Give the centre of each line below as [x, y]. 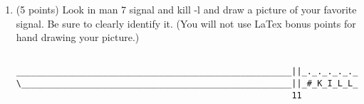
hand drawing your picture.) [78, 37]
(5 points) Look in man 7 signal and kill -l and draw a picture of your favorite [186, 9]
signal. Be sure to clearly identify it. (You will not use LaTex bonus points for [186, 23]
